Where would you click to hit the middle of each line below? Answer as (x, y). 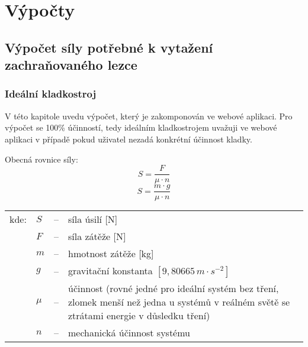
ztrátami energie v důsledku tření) (139, 316)
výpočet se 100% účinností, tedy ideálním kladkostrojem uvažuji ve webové (141, 127)
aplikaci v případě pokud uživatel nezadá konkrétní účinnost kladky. (129, 139)
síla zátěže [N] (97, 236)
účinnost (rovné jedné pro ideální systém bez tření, (173, 288)
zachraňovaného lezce (71, 65)
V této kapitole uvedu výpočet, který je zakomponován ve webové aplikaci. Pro (149, 116)
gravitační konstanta (110, 271)
